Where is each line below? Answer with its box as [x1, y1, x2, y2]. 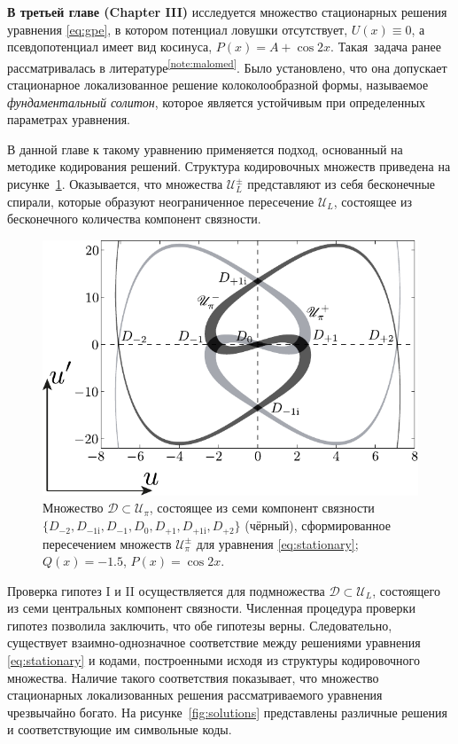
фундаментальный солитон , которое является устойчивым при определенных [7, 92, 426, 111]
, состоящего [372, 581, 440, 599]
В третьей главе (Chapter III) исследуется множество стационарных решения [7, 3, 447, 20]
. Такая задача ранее [330, 37, 441, 56]
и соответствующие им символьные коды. [7, 720, 232, 739]
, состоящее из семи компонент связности [149, 498, 375, 517]
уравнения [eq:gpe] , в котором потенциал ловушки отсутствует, [7, 20, 348, 38]
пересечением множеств [43, 534, 172, 552]
